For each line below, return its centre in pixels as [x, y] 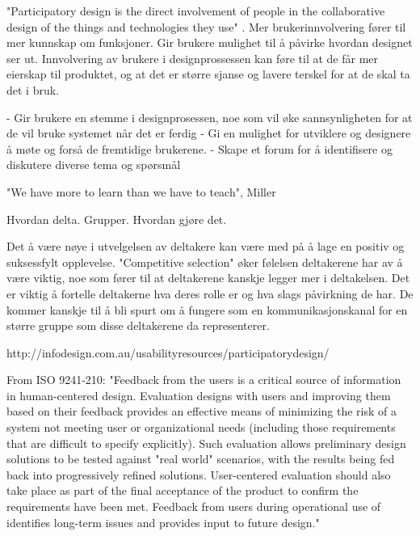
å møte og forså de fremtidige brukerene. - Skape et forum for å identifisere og [199, 148]
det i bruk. [33, 89]
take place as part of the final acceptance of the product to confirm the [183, 490]
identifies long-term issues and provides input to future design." [163, 522]
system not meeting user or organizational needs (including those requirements [201, 427]
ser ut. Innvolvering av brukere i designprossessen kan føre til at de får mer [193, 58]
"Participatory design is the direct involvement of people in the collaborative [196, 11]
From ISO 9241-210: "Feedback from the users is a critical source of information [204, 380]
